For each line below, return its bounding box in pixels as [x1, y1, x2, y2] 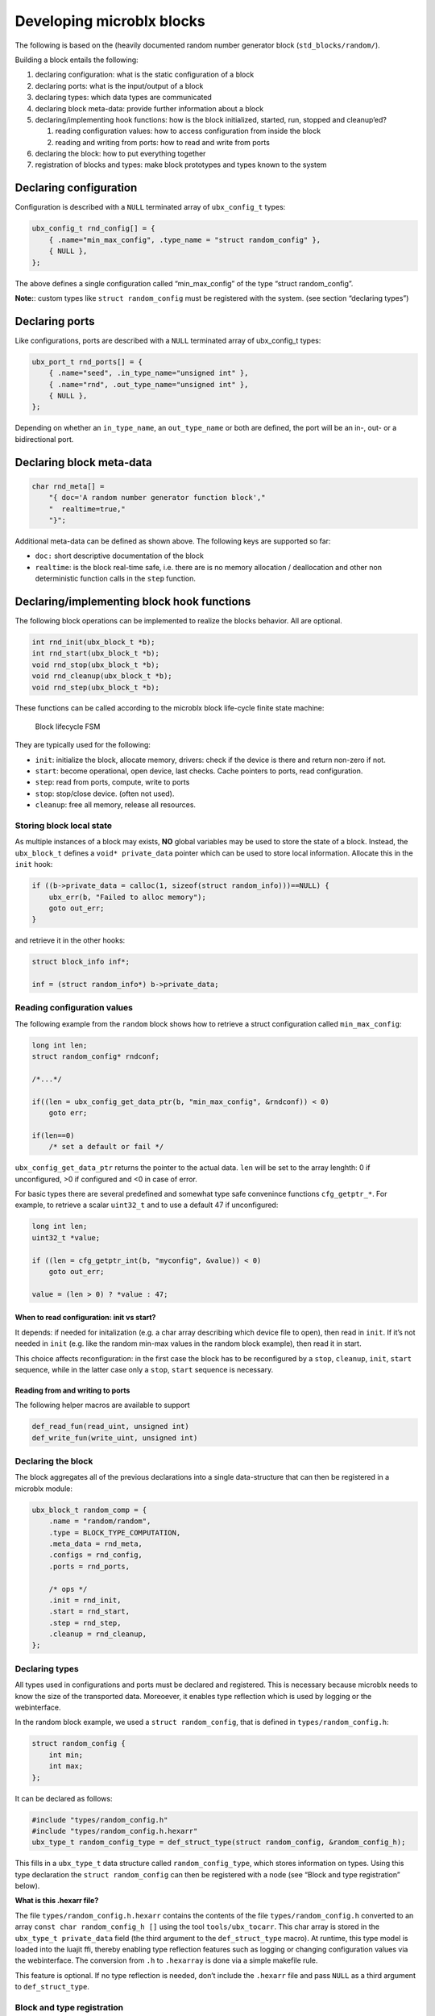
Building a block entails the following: [14, 55, 139, 65]
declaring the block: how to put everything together [35, 149, 206, 159]
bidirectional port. [14, 434, 74, 444]
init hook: [14, 860, 53, 869]
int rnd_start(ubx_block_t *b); [31, 649, 160, 658]
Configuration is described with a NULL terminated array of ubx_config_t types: [14, 202, 286, 212]
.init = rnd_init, [48, 1595, 122, 1605]
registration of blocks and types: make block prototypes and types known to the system [35, 160, 327, 169]
